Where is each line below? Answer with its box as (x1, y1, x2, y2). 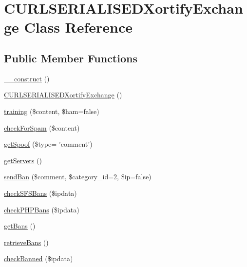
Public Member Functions (4, 50, 137, 65)
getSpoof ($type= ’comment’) (4, 139, 93, 149)
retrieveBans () (4, 237, 49, 247)
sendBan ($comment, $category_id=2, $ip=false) (4, 172, 152, 182)
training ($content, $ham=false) (4, 106, 99, 116)
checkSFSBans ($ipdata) (4, 188, 77, 198)
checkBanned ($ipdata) (4, 253, 73, 264)
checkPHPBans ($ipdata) (4, 204, 79, 214)
